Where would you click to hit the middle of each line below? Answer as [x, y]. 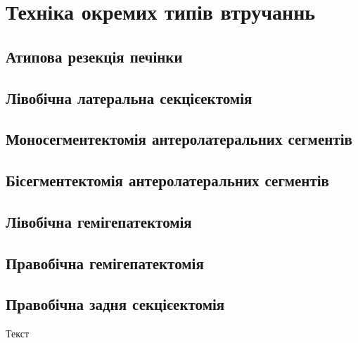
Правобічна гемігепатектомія [105, 263]
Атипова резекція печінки [94, 56]
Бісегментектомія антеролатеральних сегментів [167, 180]
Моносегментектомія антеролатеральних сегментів [179, 139]
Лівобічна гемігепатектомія [99, 221]
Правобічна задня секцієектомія [115, 304]
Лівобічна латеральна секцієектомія [129, 97]
